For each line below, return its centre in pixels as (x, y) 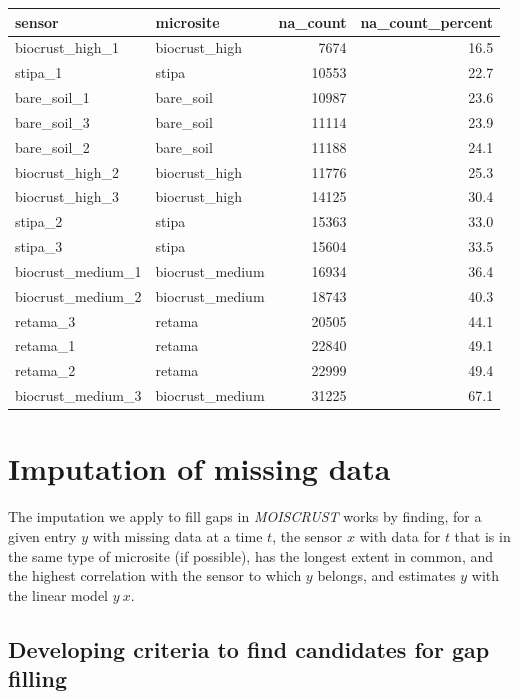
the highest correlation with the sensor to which (155, 575)
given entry (42, 535)
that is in (482, 535)
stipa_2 (39, 221)
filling (38, 678)
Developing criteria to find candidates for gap (249, 648)
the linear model (58, 594)
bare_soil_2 (52, 146)
